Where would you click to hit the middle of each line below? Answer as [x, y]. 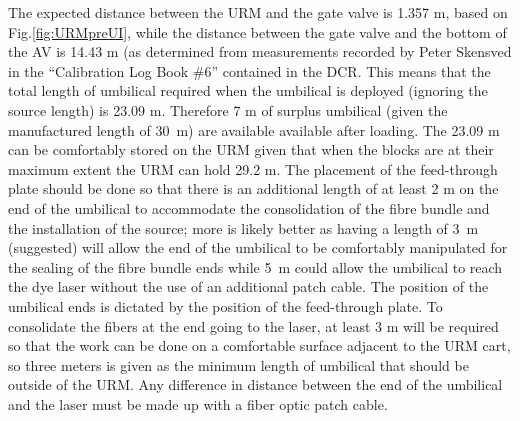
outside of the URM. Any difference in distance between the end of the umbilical [255, 384]
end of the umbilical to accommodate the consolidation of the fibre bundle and [249, 207]
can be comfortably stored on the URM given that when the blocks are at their [251, 149]
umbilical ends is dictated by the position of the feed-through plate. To [225, 305]
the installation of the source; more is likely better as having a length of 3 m [243, 227]
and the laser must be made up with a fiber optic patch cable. [198, 403]
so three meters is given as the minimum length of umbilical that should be [238, 364]
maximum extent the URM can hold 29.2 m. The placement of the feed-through [253, 168]
